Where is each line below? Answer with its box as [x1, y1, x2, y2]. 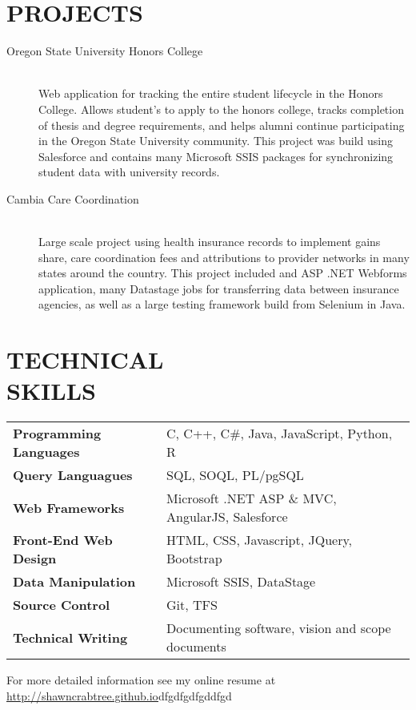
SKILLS [6, 374, 96, 407]
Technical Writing [13, 627, 128, 647]
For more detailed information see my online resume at [6, 672, 276, 688]
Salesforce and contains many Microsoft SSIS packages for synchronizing [38, 147, 394, 164]
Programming [13, 424, 102, 443]
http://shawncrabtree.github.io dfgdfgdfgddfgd [6, 687, 232, 704]
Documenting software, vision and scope [166, 619, 391, 638]
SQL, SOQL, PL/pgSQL [166, 466, 304, 485]
